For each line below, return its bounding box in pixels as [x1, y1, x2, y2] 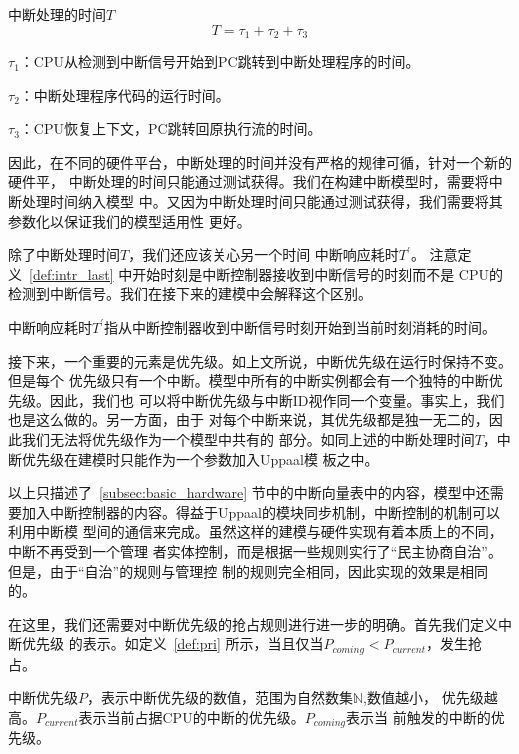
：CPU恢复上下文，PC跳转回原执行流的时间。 [19, 118, 322, 139]
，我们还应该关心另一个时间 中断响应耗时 [128, 244, 399, 265]
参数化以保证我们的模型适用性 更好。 [8, 210, 251, 231]
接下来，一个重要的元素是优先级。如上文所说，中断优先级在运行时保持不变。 [8, 350, 512, 371]
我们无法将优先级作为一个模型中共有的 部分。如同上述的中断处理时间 [21, 428, 475, 449]
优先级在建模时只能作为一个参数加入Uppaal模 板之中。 [21, 448, 379, 469]
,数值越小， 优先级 [363, 687, 484, 708]
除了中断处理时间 [8, 244, 120, 265]
